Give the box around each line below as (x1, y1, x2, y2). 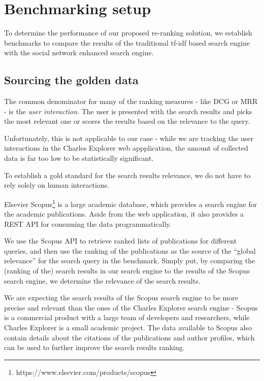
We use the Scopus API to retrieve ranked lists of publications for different (4, 235, 237, 246)
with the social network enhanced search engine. (4, 47, 154, 58)
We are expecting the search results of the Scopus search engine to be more (4, 292, 238, 303)
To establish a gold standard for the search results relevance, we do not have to (4, 169, 251, 180)
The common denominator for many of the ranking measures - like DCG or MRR (4, 96, 258, 107)
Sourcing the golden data (4, 72, 139, 88)
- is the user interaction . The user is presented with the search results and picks (4, 106, 252, 116)
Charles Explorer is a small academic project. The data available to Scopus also (4, 322, 252, 333)
